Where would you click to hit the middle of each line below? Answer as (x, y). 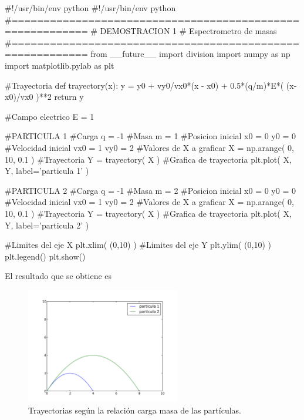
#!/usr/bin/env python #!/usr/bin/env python (90, 8)
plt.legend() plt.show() (45, 256)
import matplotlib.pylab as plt (60, 65)
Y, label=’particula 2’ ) (47, 225)
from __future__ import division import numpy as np (190, 54)
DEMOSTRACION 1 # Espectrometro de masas (188, 31)
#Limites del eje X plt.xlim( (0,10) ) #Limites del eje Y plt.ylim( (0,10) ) (138, 245)
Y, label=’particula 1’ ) (47, 171)
